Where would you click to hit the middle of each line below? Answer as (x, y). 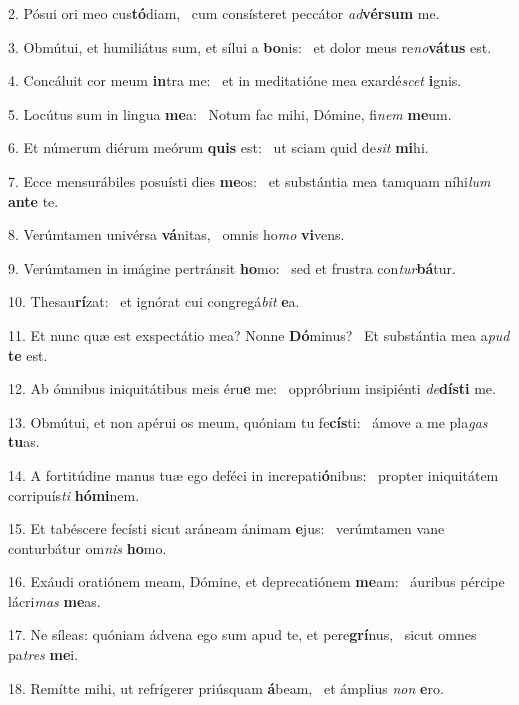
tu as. (24, 441)
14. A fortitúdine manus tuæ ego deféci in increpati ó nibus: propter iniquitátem (253, 474)
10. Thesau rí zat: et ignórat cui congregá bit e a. (154, 301)
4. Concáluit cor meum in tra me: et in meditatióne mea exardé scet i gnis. (235, 80)
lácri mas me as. (54, 600)
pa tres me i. (43, 654)
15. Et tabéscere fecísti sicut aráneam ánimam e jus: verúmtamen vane (226, 528)
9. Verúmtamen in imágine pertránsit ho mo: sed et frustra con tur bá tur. (232, 267)
